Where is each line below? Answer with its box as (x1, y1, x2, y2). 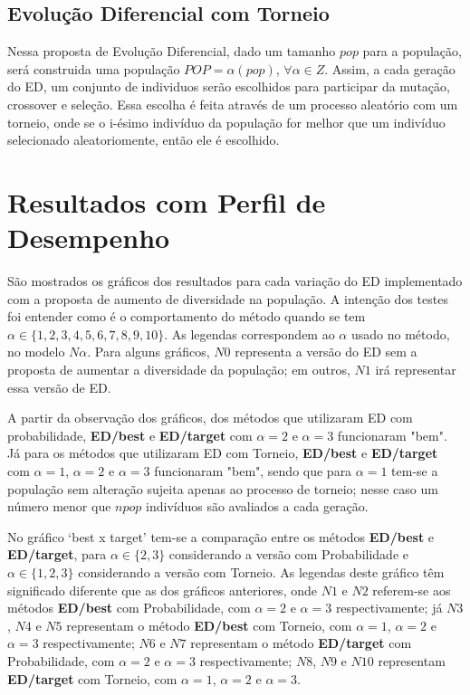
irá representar (375, 360, 456, 379)
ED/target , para (7, 545, 107, 564)
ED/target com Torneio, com (7, 669, 177, 688)
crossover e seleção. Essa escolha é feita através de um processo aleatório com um (7, 94, 458, 113)
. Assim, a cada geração (324, 59, 456, 78)
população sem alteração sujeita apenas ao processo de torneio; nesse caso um (7, 479, 438, 498)
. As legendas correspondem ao (164, 324, 335, 343)
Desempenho (7, 219, 170, 256)
